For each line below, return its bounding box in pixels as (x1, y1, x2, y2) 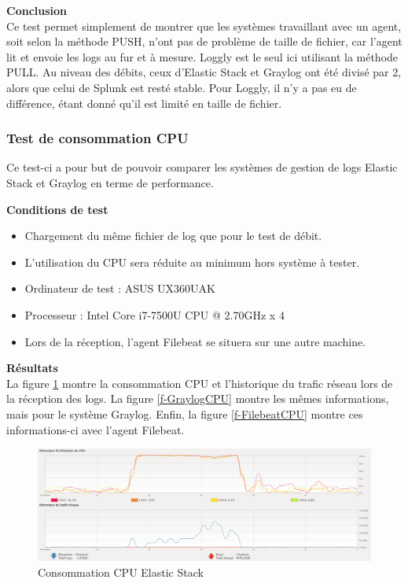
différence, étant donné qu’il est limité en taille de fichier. (6, 94, 282, 111)
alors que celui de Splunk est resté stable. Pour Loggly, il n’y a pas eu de (6, 79, 357, 95)
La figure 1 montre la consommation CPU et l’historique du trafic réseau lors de (6, 375, 393, 391)
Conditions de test (6, 201, 108, 217)
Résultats (6, 360, 58, 376)
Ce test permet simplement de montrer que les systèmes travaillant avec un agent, (6, 17, 402, 34)
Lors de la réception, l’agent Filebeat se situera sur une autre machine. (24, 333, 366, 349)
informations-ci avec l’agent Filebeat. (6, 421, 185, 437)
